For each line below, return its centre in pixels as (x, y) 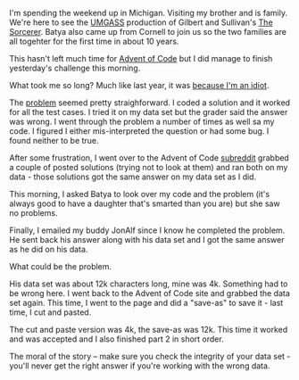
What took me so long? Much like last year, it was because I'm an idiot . (139, 85)
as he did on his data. (49, 249)
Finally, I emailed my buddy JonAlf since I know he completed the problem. (147, 230)
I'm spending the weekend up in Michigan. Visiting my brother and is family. (149, 13)
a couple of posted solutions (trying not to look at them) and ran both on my (149, 167)
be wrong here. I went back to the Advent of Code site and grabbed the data (149, 293)
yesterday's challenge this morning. (75, 68)
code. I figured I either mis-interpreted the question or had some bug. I (139, 131)
